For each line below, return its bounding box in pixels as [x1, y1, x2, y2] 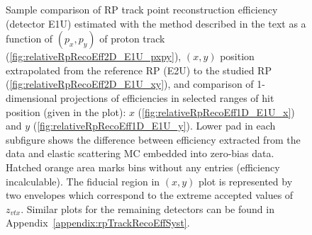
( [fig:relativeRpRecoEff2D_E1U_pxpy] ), [6, 49, 182, 64]
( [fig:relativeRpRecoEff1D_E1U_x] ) [138, 104, 295, 119]
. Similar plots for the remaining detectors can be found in [21, 201, 274, 216]
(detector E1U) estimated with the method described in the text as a [6, 16, 306, 30]
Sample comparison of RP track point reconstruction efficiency [6, 2, 278, 16]
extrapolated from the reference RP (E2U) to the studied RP [6, 62, 272, 77]
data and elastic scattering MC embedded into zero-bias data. [6, 146, 274, 161]
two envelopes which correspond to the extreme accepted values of [6, 188, 294, 202]
